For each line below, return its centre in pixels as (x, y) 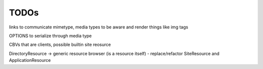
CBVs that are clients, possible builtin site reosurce (60, 45)
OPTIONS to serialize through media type (50, 36)
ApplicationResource (30, 60)
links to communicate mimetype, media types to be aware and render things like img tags (99, 27)
